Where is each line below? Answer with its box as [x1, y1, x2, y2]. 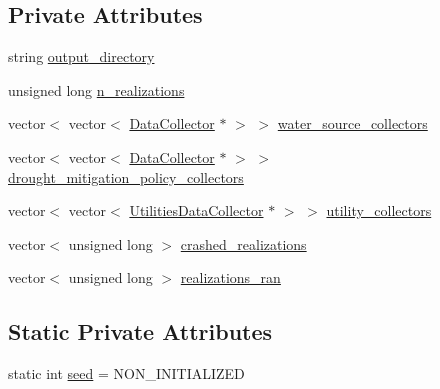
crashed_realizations [180, 233, 307, 254]
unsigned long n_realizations [8, 79, 185, 100]
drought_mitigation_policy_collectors [8, 166, 244, 187]
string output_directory [8, 46, 155, 67]
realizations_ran [180, 267, 281, 288]
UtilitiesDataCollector [129, 200, 264, 221]
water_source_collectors [277, 113, 428, 134]
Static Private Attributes [8, 316, 273, 347]
